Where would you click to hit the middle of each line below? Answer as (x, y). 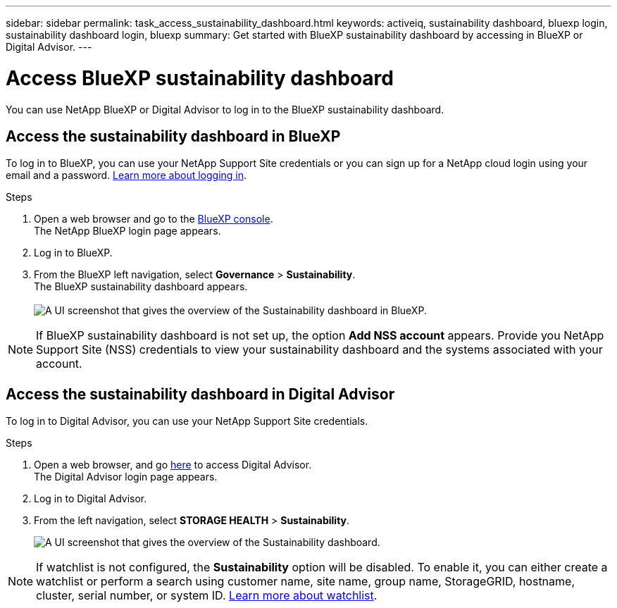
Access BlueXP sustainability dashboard (200, 78)
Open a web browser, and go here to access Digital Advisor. (173, 465)
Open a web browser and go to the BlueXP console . (154, 219)
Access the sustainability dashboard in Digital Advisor (200, 394)
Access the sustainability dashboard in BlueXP (173, 136)
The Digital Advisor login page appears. (126, 477)
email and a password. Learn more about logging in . (126, 175)
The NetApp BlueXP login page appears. (127, 231)
